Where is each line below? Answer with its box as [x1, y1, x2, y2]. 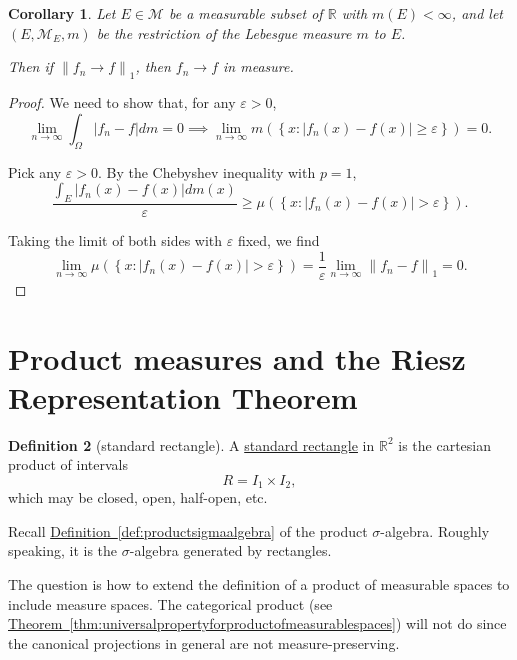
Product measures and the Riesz [8, 337, 466, 378]
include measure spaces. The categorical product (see [8, 593, 333, 614]
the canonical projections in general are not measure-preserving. [8, 632, 400, 653]
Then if [8, 56, 54, 77]
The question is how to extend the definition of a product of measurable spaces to [8, 574, 510, 595]
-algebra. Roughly [380, 520, 490, 541]
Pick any [8, 161, 62, 182]
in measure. [223, 56, 294, 77]
